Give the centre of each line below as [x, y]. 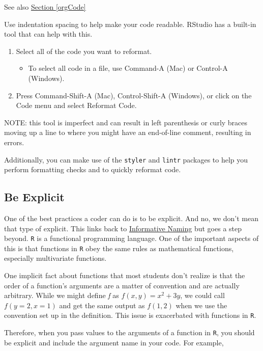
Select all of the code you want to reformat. [84, 51]
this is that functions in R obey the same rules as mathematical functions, [119, 248]
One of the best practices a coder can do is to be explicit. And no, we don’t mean [131, 218]
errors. [14, 142]
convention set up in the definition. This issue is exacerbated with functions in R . [130, 315]
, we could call [202, 295]
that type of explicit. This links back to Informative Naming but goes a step [123, 228]
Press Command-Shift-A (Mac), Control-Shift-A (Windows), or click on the [134, 95]
